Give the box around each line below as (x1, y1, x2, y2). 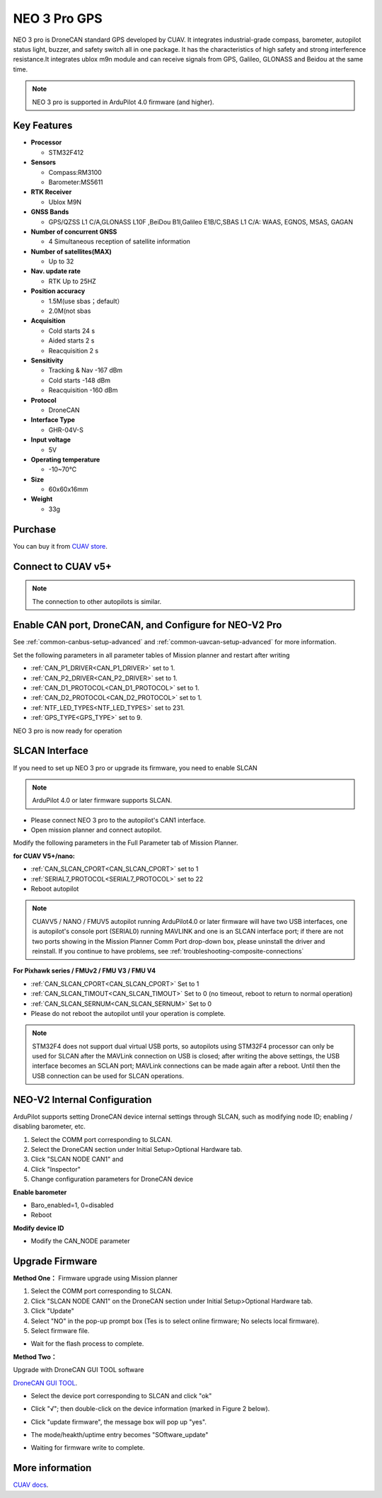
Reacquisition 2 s (48, 346, 99, 355)
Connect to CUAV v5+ (13, 560, 112, 573)
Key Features (13, 120, 73, 132)
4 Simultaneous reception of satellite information (48, 237, 191, 246)
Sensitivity (30, 356, 64, 365)
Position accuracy (30, 287, 86, 295)
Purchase (13, 523, 57, 535)
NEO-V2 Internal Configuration (13, 1094, 152, 1106)
